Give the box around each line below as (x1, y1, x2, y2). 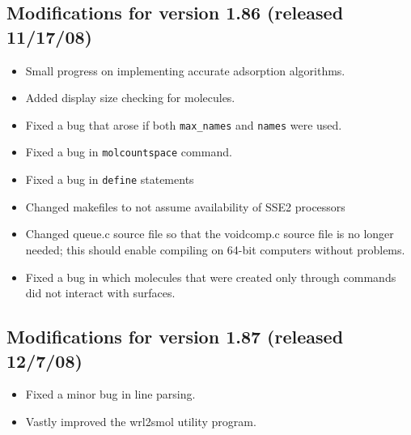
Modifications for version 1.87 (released (6, 324, 344, 349)
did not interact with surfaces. (25, 284, 176, 301)
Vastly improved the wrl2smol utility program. (25, 412, 256, 429)
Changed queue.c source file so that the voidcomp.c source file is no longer (25, 225, 394, 242)
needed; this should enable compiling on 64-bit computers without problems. (25, 241, 405, 258)
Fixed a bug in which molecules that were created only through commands (25, 268, 396, 285)
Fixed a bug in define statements (25, 171, 194, 188)
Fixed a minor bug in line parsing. (25, 386, 196, 403)
